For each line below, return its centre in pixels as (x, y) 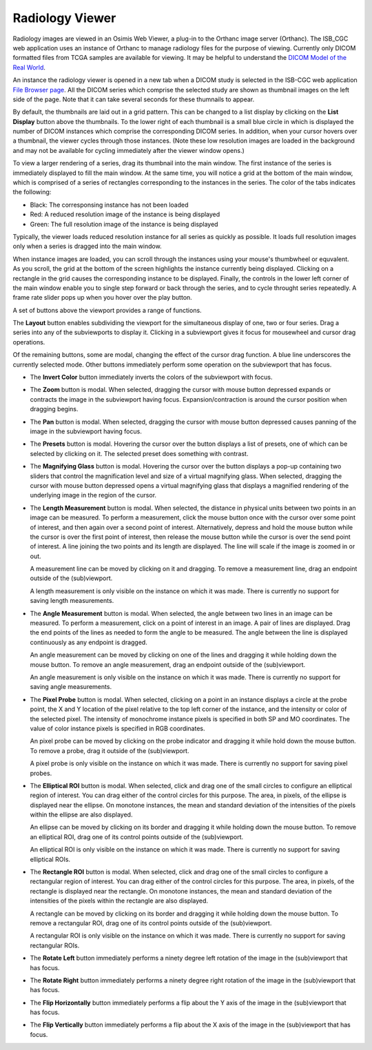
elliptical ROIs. (50, 859)
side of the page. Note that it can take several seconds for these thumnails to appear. (134, 99)
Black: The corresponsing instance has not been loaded (109, 205)
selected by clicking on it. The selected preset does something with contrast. (139, 453)
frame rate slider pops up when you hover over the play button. (102, 298)
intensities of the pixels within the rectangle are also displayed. (119, 901)
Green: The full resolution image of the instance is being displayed (124, 224)
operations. (29, 342)
